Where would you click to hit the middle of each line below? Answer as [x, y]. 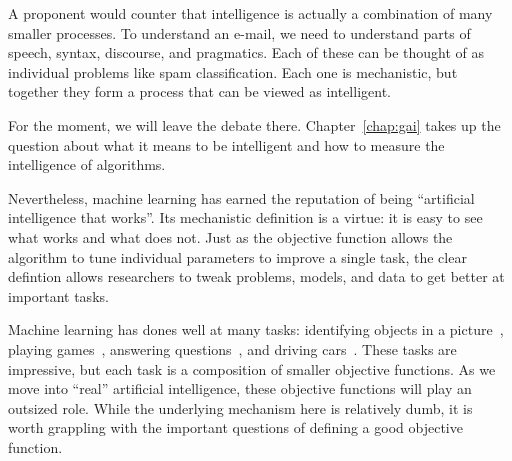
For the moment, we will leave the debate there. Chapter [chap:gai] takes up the [254, 124]
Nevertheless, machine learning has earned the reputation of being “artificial [241, 197]
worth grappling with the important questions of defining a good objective [235, 427]
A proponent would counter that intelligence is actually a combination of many [250, 13]
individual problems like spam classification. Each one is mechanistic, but [233, 71]
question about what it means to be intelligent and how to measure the [226, 144]
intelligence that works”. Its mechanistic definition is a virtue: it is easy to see [245, 217]
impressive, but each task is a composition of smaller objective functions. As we [252, 368]
